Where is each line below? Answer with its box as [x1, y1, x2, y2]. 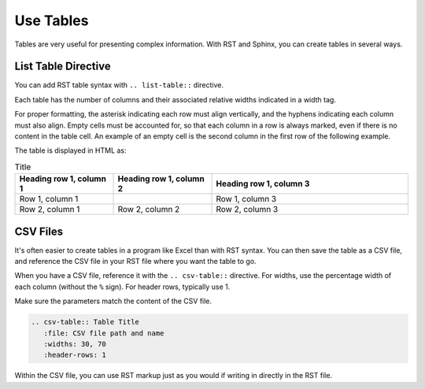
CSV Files [14, 224, 63, 238]
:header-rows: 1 [43, 350, 106, 360]
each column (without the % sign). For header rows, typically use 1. [14, 282, 231, 291]
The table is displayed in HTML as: [14, 146, 127, 155]
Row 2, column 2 [117, 204, 180, 215]
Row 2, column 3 [216, 204, 279, 215]
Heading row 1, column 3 [216, 178, 310, 189]
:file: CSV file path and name [43, 328, 164, 338]
